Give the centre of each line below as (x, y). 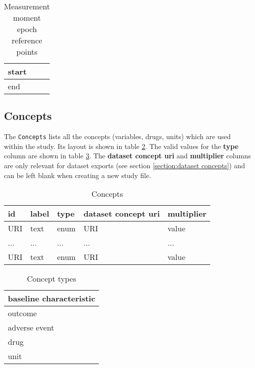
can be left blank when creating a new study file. (78, 175)
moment (27, 18)
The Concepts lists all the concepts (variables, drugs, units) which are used (117, 136)
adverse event (31, 328)
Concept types (51, 279)
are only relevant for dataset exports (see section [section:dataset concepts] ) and (125, 166)
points (27, 52)
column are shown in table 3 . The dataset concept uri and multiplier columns (127, 156)
